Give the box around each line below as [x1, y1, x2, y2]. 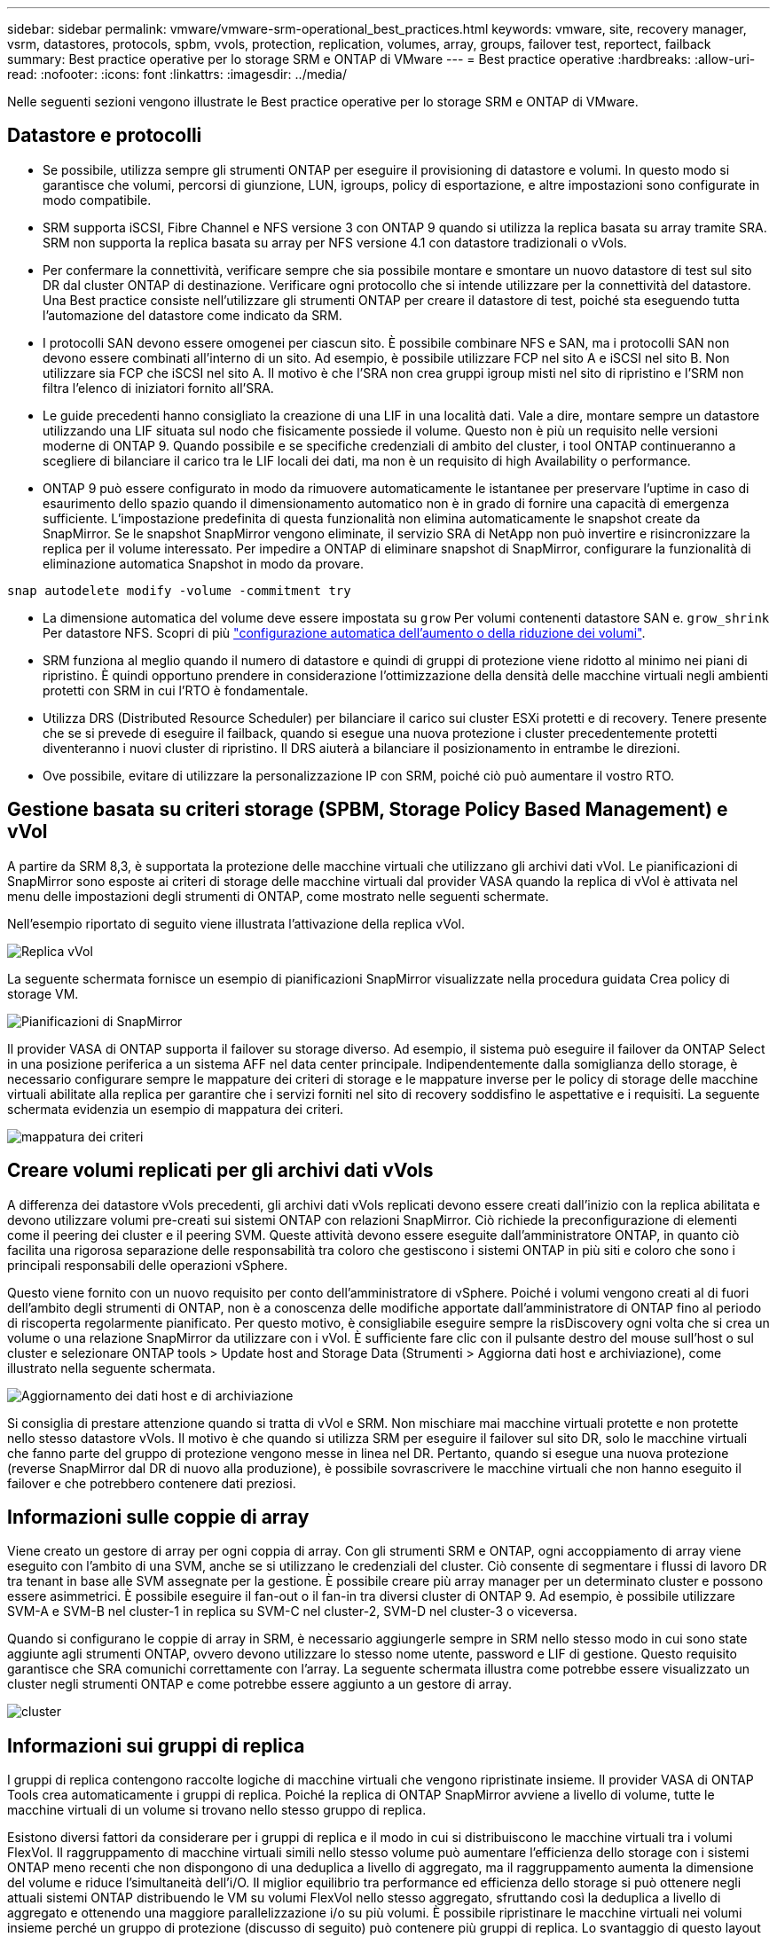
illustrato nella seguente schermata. [7, 1360, 216, 1376]
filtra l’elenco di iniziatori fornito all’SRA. [43, 380, 274, 396]
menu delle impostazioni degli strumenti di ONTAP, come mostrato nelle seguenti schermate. [7, 888, 549, 904]
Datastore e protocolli [7, 124, 202, 147]
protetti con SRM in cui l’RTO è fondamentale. [43, 682, 309, 698]
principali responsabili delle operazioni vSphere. [7, 1257, 288, 1273]
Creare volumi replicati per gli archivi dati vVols [7, 1159, 434, 1182]
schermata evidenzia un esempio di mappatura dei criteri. [7, 1101, 344, 1117]
